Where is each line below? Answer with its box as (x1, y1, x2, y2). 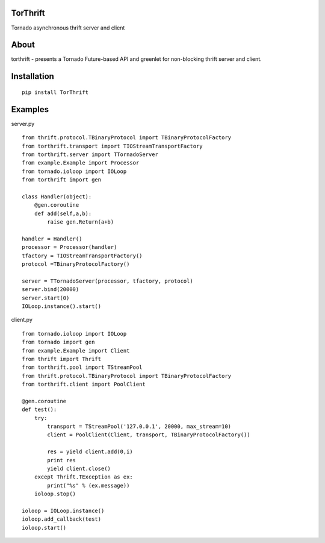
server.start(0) (22, 294, 70, 301)
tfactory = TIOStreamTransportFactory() (22, 252, 143, 259)
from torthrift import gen (22, 177, 102, 183)
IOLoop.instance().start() (22, 303, 102, 310)
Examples (11, 104, 49, 115)
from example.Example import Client (22, 347, 130, 354)
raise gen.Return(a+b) (47, 219, 114, 225)
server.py (11, 120, 35, 127)
